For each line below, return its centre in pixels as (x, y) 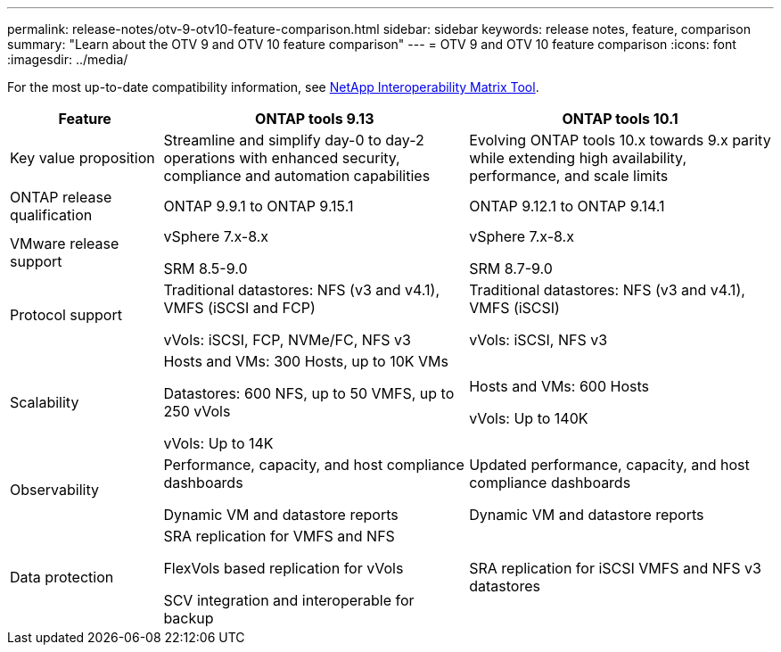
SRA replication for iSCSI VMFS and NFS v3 (615, 568)
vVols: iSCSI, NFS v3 (538, 340)
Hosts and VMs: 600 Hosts (559, 386)
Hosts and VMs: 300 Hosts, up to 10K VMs (306, 361)
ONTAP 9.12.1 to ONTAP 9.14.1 (567, 206)
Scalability (45, 402)
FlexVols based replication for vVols (284, 568)
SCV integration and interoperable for (289, 600)
